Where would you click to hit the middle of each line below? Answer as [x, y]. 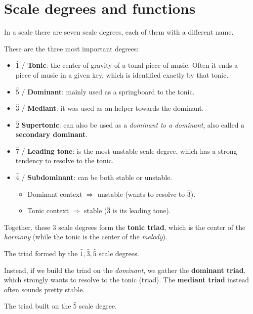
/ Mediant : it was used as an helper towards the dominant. [113, 108]
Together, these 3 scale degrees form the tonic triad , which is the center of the [125, 227]
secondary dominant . [52, 134]
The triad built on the [38, 306]
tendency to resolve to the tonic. [64, 160]
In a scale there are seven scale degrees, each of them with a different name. [119, 32]
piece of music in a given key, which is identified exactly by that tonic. [122, 74]
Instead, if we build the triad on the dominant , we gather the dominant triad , [125, 270]
